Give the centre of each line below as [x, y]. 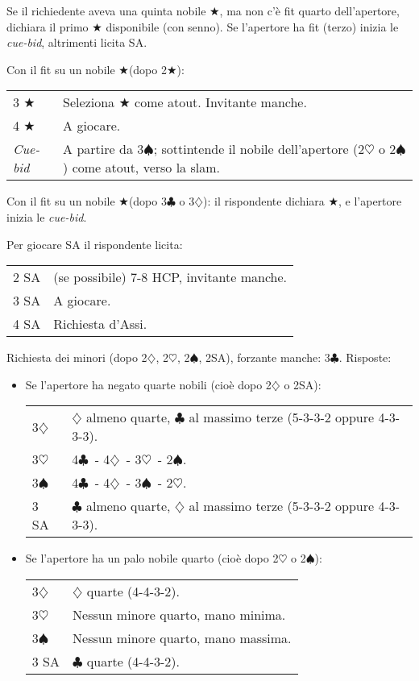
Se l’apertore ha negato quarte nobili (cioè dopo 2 [148, 384]
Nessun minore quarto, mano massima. [182, 637]
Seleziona [89, 102]
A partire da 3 [104, 149]
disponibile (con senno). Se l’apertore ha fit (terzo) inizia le [252, 26]
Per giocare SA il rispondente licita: [95, 244]
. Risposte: [365, 357]
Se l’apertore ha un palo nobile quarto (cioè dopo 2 [152, 558]
